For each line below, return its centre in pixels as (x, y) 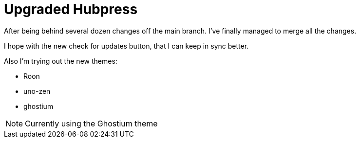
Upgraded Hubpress (71, 9)
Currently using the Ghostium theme (91, 123)
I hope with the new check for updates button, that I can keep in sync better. (126, 46)
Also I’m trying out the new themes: (61, 61)
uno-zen (37, 91)
